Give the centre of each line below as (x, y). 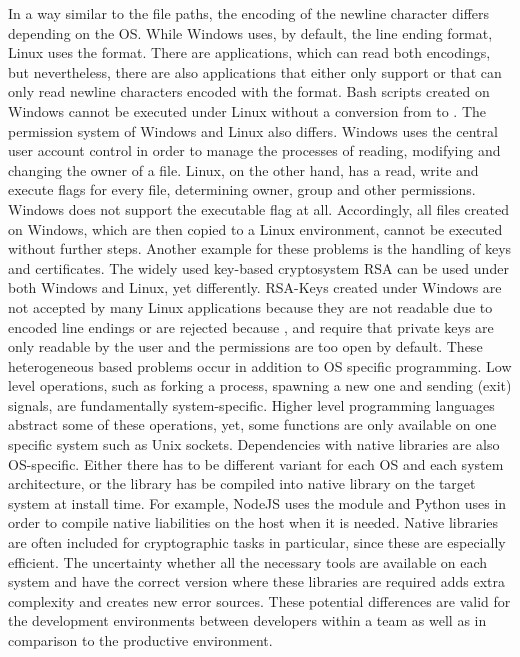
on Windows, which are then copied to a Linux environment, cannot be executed (255, 228)
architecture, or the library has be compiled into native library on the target (242, 483)
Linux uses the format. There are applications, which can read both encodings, (249, 52)
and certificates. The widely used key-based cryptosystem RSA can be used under (258, 267)
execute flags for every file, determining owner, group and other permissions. (242, 189)
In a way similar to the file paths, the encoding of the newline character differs (249, 13)
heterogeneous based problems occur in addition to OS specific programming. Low (260, 365)
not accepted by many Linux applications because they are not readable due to (250, 306)
